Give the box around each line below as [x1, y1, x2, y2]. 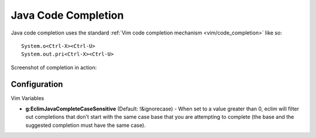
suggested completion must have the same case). [25, 122, 146, 129]
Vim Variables [11, 94, 44, 102]
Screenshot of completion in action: [11, 64, 97, 71]
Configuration [11, 79, 63, 89]
